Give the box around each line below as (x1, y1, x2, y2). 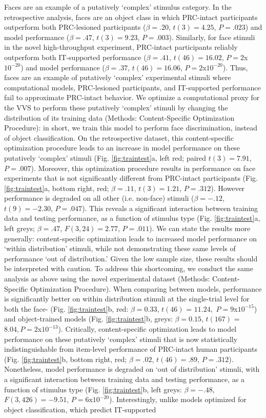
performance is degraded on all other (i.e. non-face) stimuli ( (4, 193, 194, 203)
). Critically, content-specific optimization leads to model (58, 324, 237, 334)
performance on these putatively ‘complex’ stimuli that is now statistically (4, 333, 238, 344)
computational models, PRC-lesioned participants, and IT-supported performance (4, 82, 261, 92)
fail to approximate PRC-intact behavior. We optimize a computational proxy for (4, 92, 260, 103)
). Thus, (222, 62, 248, 72)
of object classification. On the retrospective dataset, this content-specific (4, 132, 234, 143)
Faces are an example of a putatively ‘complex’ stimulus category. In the (4, 2, 232, 12)
